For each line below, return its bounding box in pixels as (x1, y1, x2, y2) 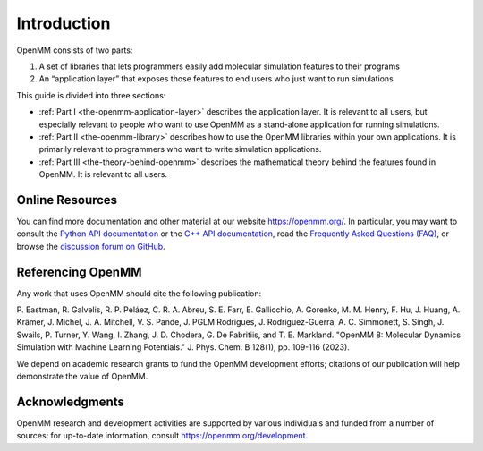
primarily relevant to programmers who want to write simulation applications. (38, 144, 322, 155)
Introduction (16, 13, 111, 33)
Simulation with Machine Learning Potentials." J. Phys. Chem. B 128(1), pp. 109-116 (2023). (16, 342, 351, 353)
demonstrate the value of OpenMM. (16, 371, 148, 381)
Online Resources (16, 192, 118, 208)
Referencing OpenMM (16, 264, 142, 279)
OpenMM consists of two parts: (16, 45, 133, 55)
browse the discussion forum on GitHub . (16, 241, 165, 251)
